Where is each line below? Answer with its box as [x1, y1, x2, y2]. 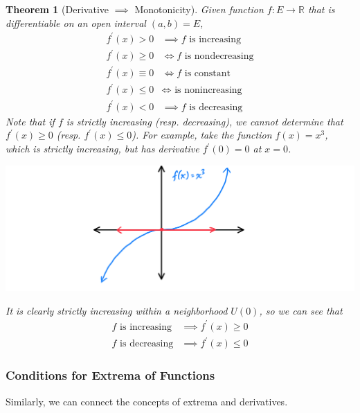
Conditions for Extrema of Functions [6, 367, 215, 384]
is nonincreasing [174, 85, 242, 96]
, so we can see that [259, 303, 343, 317]
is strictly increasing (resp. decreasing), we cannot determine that [66, 114, 343, 128]
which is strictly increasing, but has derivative [6, 141, 199, 156]
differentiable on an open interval [6, 15, 146, 30]
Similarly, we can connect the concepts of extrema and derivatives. [6, 394, 288, 408]
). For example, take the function [132, 128, 272, 142]
